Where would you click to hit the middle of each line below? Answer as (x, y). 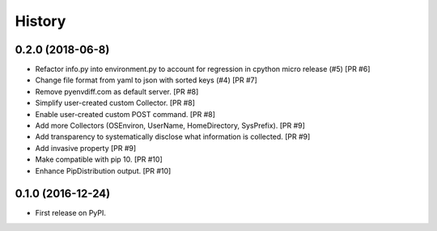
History (40, 21)
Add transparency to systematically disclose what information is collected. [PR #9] (173, 136)
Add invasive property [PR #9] (86, 148)
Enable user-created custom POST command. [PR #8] (125, 114)
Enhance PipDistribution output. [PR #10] (103, 170)
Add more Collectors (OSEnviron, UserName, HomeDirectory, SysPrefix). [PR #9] (170, 126)
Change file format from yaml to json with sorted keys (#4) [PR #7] (146, 80)
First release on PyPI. (71, 213)
